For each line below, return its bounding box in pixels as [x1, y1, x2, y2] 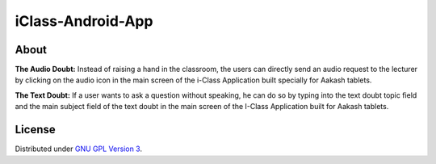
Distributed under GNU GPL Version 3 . [15, 144, 143, 153]
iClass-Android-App [15, 12, 153, 30]
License [15, 123, 56, 137]
